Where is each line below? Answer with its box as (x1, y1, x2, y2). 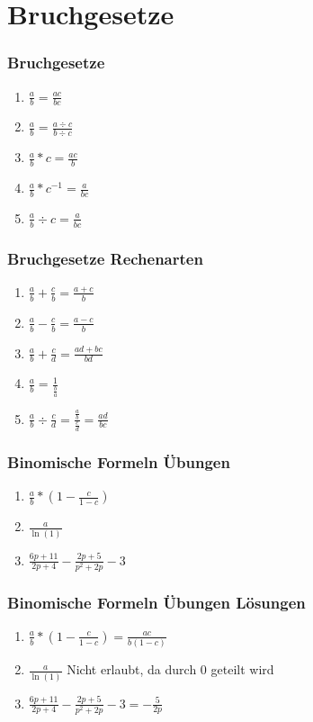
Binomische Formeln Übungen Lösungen (7, 591, 306, 613)
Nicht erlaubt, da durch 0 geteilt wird (67, 660, 274, 679)
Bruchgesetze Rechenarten (7, 247, 203, 269)
